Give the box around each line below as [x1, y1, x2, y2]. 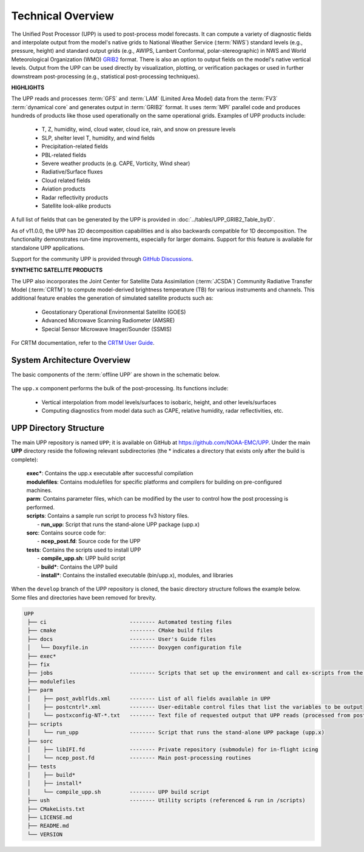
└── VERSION [27, 831, 63, 837]
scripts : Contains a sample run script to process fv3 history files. [26, 512, 189, 519]
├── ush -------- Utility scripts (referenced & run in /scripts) [27, 797, 306, 804]
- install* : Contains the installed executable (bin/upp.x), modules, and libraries [37, 571, 234, 579]
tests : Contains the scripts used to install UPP [26, 546, 141, 553]
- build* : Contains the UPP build [37, 563, 118, 570]
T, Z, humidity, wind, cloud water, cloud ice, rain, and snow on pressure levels [41, 126, 236, 133]
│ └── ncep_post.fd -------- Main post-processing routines [27, 754, 252, 762]
